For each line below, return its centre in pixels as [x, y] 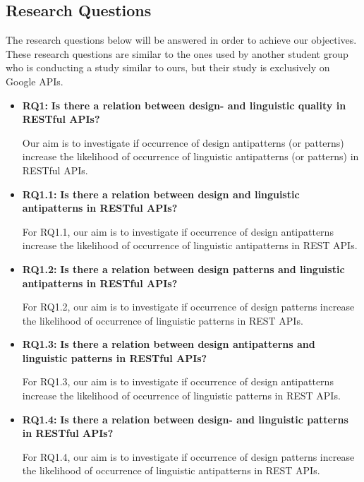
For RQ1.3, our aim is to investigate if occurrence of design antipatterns [178, 381]
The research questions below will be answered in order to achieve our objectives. [181, 40]
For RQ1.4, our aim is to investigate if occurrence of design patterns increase [188, 456]
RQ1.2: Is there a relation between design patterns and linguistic [183, 269]
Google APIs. [35, 81]
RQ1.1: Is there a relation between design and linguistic [161, 194]
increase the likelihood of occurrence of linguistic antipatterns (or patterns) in [190, 156]
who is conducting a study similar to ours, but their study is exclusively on [168, 67]
